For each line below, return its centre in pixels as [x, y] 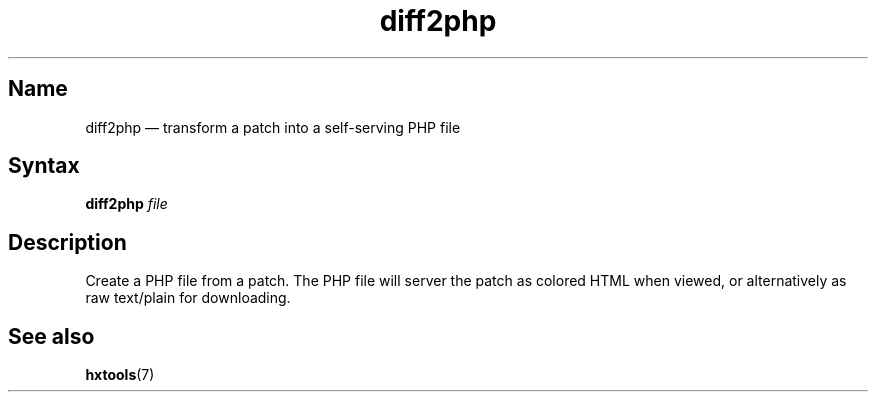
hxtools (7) [120, 375]
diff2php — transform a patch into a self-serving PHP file [273, 127]
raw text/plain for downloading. [188, 298]
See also [51, 336]
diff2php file [126, 204]
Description [67, 242]
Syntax [44, 166]
